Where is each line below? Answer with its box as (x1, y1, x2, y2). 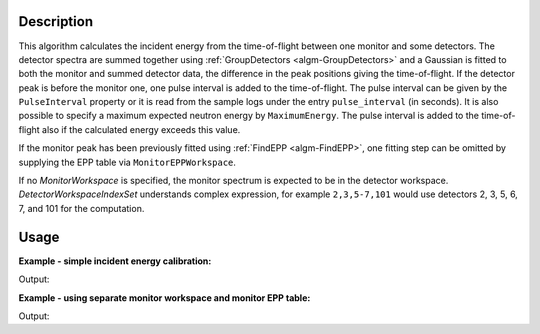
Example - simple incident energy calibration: (18, 255, 212, 267)
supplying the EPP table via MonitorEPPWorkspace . (18, 156, 237, 168)
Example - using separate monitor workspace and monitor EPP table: (18, 291, 311, 304)
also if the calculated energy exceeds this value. (41, 123, 241, 135)
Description (18, 13, 94, 30)
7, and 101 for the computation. (18, 202, 145, 214)
